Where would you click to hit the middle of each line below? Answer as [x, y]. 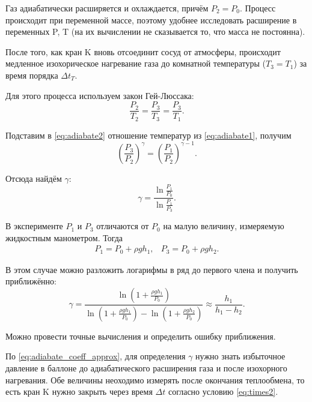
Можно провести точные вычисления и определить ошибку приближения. [141, 336]
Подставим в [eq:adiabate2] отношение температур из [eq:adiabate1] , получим [148, 135]
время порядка [32, 75]
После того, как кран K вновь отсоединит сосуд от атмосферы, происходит [143, 51]
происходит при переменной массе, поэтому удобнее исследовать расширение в [151, 19]
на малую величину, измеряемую [224, 226]
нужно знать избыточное [240, 356]
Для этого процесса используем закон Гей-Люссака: [100, 95]
